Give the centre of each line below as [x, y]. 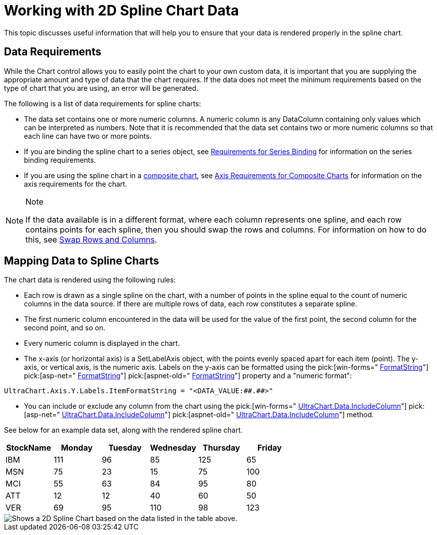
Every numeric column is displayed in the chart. [102, 343]
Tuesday [125, 448]
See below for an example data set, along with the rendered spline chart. [123, 430]
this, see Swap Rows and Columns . [91, 239]
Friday [269, 448]
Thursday [221, 448]
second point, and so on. [65, 328]
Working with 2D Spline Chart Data [121, 10]
